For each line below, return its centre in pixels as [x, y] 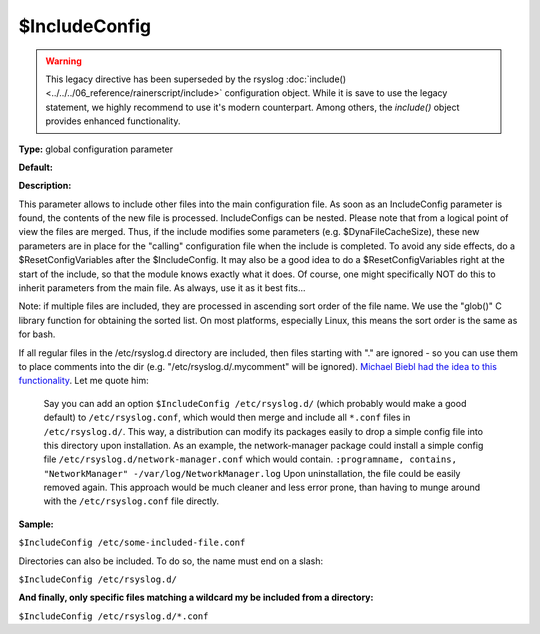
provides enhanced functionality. [113, 121]
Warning [63, 61]
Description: [45, 186]
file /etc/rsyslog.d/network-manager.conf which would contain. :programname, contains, [250, 459]
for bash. [37, 334]
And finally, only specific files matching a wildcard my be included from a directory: [196, 597]
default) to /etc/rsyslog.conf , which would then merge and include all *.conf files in [227, 417]
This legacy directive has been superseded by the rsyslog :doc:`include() [196, 79]
